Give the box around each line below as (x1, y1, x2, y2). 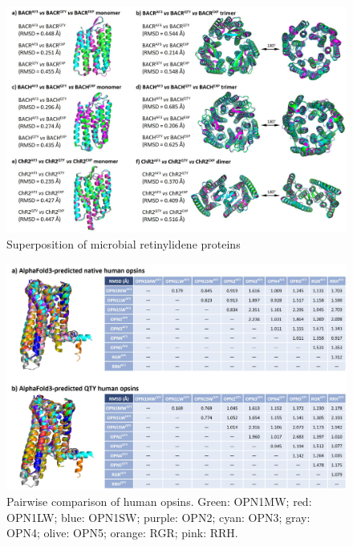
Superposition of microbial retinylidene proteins (6, 235, 241, 252)
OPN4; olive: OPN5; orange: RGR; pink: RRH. (6, 524, 238, 541)
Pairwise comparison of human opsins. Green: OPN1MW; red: (6, 492, 312, 509)
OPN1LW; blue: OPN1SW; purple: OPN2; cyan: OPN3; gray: (6, 508, 310, 525)
